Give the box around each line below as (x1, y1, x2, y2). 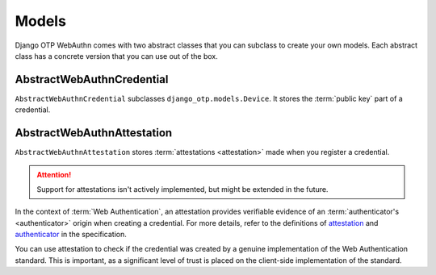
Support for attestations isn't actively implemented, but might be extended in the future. (36, 184, 329, 194)
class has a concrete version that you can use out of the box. (15, 51, 218, 60)
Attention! (36, 169, 72, 179)
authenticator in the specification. (15, 230, 127, 240)
